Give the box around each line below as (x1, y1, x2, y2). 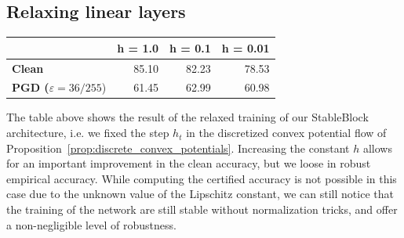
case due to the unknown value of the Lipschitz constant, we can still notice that (6, 186, 394, 202)
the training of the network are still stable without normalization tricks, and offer (6, 201, 398, 218)
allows (362, 139, 392, 156)
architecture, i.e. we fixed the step (6, 124, 169, 141)
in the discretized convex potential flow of (186, 124, 387, 141)
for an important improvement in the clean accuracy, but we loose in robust (6, 155, 371, 171)
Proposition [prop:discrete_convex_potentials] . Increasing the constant (6, 139, 350, 156)
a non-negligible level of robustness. (6, 216, 177, 233)
